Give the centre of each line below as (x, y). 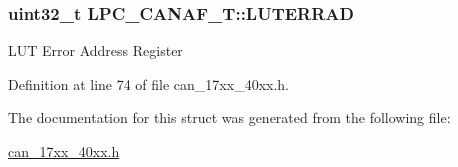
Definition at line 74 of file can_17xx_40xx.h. (149, 83)
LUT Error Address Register (95, 50)
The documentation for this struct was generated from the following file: (229, 117)
